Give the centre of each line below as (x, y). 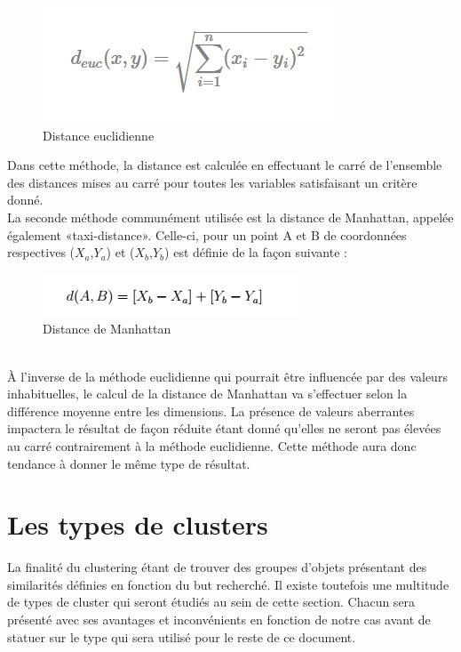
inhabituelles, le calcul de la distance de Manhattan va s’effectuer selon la (207, 394)
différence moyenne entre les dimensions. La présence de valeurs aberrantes (211, 411)
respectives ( (41, 252)
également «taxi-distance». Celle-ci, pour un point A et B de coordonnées (207, 234)
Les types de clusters (138, 524)
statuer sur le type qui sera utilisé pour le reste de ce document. (182, 636)
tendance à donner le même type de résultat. (129, 463)
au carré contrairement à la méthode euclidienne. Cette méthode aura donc (212, 445)
